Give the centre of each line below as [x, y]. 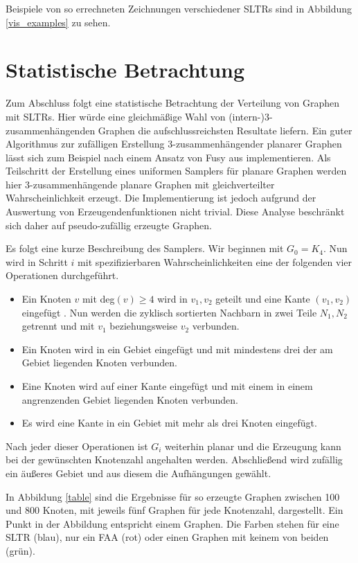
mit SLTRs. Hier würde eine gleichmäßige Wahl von [116, 116]
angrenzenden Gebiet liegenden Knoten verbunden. [130, 399]
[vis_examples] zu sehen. [58, 22]
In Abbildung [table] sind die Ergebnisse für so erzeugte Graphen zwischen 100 [173, 496]
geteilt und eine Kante [263, 299]
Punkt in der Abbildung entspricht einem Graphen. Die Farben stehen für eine [172, 523]
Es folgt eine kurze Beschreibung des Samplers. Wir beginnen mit [145, 248]
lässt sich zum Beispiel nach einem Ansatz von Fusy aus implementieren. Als [168, 157]
